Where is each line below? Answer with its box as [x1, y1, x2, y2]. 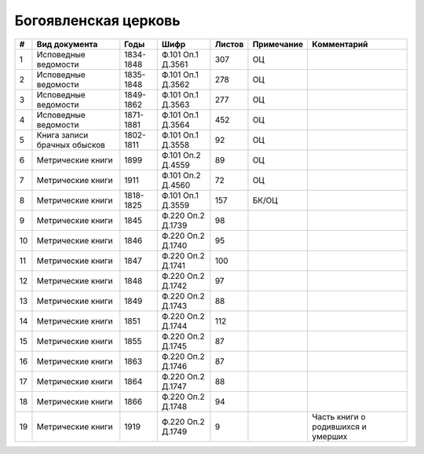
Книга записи [36, 130, 89, 141]
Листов [214, 38, 244, 49]
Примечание [252, 38, 304, 49]
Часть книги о [312, 411, 366, 422]
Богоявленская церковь [14, 12, 181, 29]
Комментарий [312, 38, 368, 49]
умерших [312, 430, 348, 441]
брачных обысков [36, 139, 106, 150]
